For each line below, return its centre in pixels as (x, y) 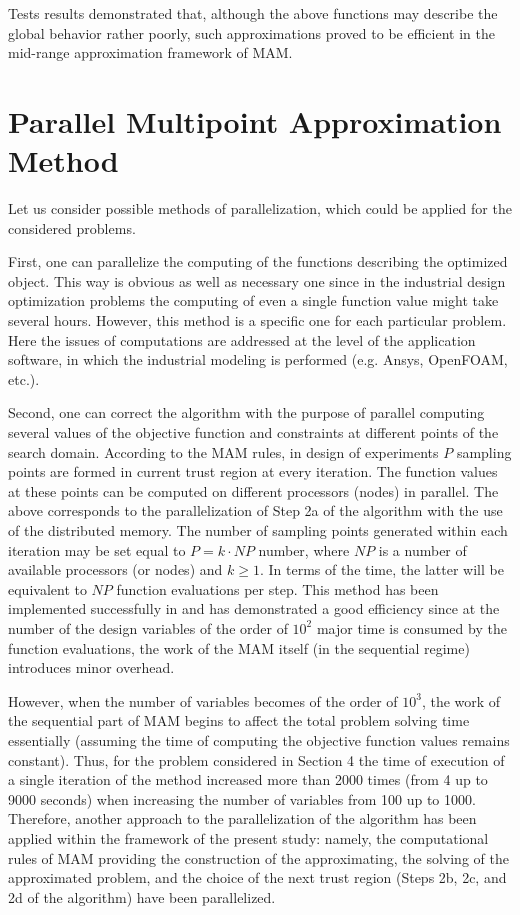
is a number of (422, 549)
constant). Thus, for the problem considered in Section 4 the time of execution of (256, 759)
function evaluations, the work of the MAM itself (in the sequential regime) (239, 647)
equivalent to (47, 588)
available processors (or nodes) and (115, 569)
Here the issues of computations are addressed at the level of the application (242, 339)
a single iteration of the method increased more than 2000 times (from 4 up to (248, 779)
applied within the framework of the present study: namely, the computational (248, 837)
